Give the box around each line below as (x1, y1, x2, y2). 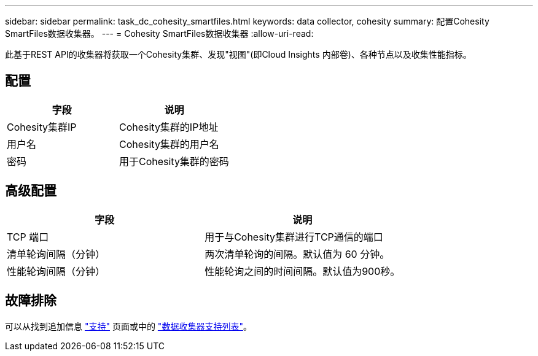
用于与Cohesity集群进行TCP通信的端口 (205, 230, 383, 243)
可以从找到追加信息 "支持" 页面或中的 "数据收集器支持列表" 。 (5, 320, 252, 331)
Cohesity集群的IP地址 (119, 120, 219, 133)
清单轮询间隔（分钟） (7, 247, 106, 260)
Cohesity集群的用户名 (119, 137, 219, 150)
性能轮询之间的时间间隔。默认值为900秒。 (205, 265, 400, 277)
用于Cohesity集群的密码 (119, 155, 229, 168)
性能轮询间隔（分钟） (7, 265, 106, 277)
